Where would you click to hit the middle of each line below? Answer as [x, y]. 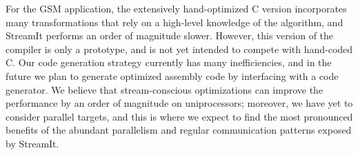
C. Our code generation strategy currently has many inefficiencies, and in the [169, 62]
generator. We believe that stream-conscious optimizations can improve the [165, 89]
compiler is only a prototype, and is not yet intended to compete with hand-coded [179, 49]
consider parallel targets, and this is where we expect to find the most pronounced [179, 116]
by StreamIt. [32, 143]
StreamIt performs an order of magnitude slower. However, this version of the [170, 35]
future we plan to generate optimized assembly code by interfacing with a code [172, 75]
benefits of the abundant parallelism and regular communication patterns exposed [179, 130]
